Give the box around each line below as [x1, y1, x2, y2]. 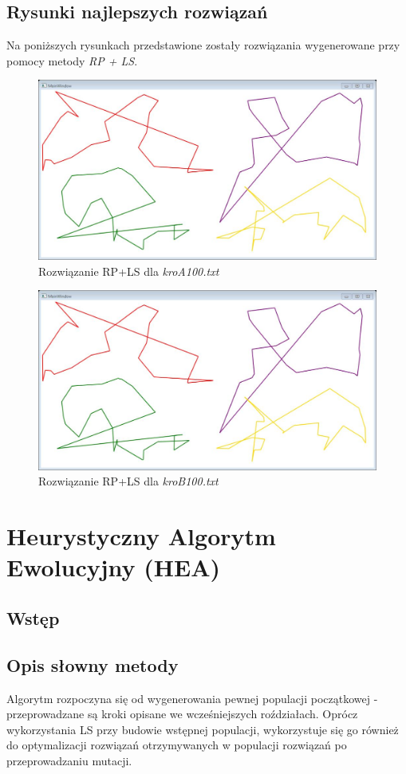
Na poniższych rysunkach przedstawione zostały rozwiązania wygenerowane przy [6, 37, 400, 53]
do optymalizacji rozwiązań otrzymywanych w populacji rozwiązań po [6, 737, 347, 753]
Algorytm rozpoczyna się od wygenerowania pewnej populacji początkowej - [6, 690, 378, 706]
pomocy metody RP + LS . [6, 52, 138, 69]
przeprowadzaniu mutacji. [6, 752, 132, 768]
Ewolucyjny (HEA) [6, 551, 221, 583]
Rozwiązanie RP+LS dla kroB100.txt [38, 473, 219, 489]
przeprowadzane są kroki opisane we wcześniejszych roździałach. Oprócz [6, 705, 358, 722]
